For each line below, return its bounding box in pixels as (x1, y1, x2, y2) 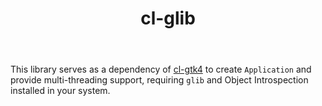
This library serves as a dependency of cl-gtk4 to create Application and (10, 63, 312, 76)
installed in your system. (10, 85, 111, 97)
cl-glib (140, 7, 196, 30)
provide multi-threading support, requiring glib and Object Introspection (10, 74, 309, 86)
